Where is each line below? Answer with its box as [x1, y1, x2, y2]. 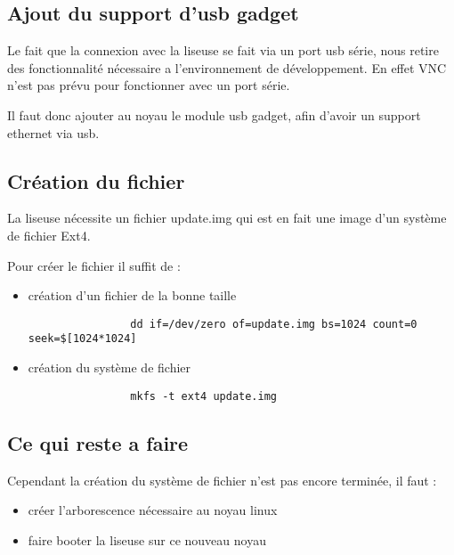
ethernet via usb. [7, 123, 100, 142]
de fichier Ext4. [7, 225, 91, 244]
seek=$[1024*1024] [28, 332, 137, 346]
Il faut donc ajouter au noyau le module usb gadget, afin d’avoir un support [7, 105, 421, 124]
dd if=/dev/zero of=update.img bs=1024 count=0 [130, 317, 418, 331]
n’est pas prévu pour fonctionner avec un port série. [7, 76, 290, 94]
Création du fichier [7, 167, 185, 194]
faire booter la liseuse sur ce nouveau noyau [28, 530, 266, 549]
